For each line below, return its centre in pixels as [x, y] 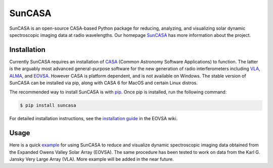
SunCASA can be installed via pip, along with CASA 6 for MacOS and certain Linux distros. [104, 83]
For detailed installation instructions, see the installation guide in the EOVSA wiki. [94, 119]
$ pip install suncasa [48, 105]
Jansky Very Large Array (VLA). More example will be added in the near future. [92, 159]
